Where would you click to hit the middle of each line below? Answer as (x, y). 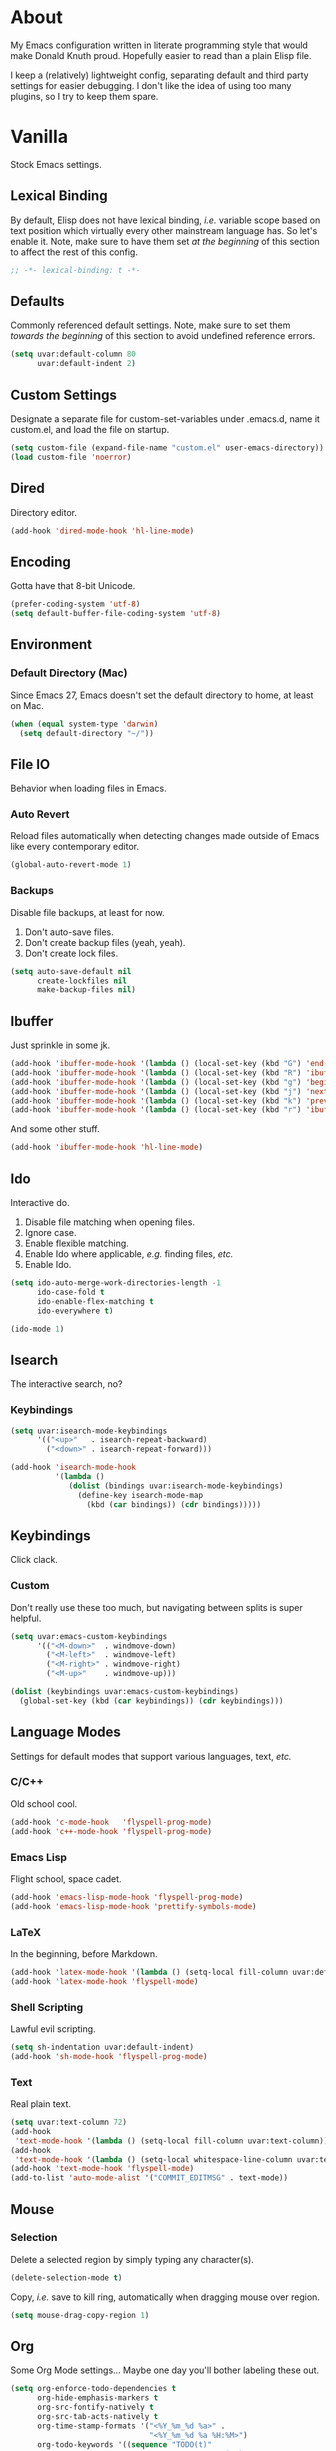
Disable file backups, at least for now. (87, 912)
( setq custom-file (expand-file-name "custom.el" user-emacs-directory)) (167, 447)
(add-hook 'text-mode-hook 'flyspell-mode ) (102, 2169)
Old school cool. (44, 1803)
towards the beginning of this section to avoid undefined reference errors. (163, 336)
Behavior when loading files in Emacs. (88, 788)
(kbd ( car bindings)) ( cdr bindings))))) (174, 1504)
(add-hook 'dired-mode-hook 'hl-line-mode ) (102, 531)
